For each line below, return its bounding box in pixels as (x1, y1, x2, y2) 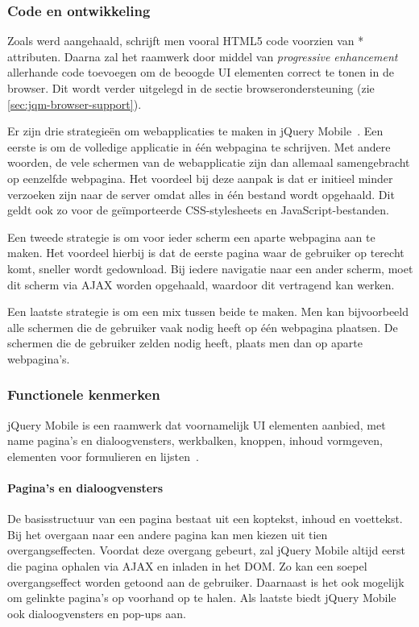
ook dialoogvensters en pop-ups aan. (7, 604, 186, 621)
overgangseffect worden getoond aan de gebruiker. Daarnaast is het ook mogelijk (7, 573, 404, 590)
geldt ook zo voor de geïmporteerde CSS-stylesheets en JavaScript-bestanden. (7, 201, 389, 218)
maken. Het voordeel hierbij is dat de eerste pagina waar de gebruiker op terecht (7, 244, 404, 261)
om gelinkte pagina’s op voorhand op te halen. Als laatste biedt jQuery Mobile (7, 589, 396, 606)
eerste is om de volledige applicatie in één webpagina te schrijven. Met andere (7, 138, 391, 155)
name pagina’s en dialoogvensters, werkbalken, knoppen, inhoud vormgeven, (7, 432, 383, 449)
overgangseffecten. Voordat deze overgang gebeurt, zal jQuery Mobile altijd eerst (7, 542, 405, 558)
